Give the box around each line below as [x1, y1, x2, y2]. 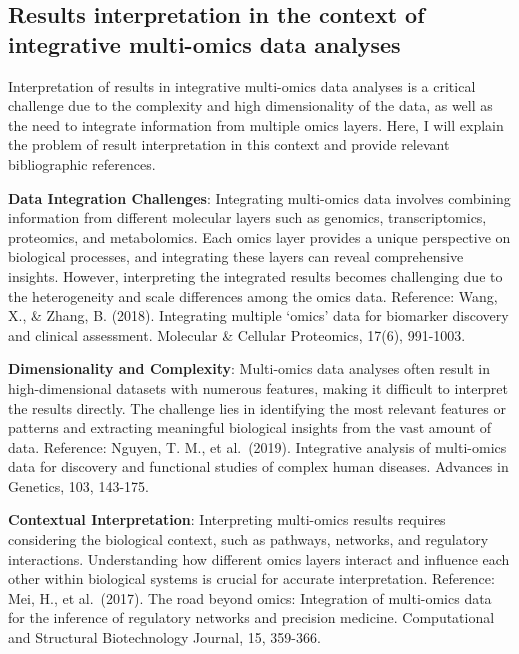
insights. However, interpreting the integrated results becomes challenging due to [8, 265, 503, 286]
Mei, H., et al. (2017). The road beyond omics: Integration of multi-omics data [8, 587, 492, 608]
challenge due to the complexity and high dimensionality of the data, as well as [8, 95, 493, 116]
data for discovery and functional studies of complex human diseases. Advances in [8, 456, 509, 477]
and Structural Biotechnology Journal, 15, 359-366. [8, 627, 321, 648]
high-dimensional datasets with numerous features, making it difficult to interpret [8, 377, 508, 398]
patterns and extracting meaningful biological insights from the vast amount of [8, 417, 492, 438]
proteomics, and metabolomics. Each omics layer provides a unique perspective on [8, 226, 511, 247]
